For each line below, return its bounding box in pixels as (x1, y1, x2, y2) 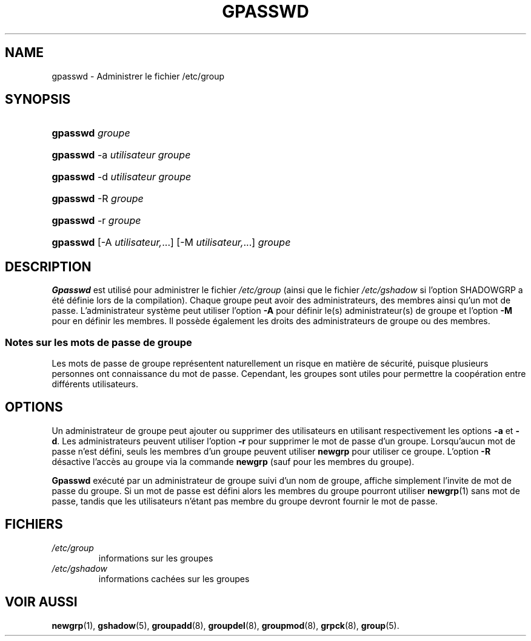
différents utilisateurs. (52, 379, 139, 390)
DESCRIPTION (5, 259, 92, 274)
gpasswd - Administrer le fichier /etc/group (52, 70, 225, 81)
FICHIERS (5, 517, 63, 532)
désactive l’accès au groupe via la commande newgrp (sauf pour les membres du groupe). (52, 456, 415, 467)
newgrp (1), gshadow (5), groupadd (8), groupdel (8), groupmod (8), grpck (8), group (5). (52, 620, 399, 631)
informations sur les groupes (98, 552, 213, 563)
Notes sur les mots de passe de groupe (5, 336, 192, 348)
